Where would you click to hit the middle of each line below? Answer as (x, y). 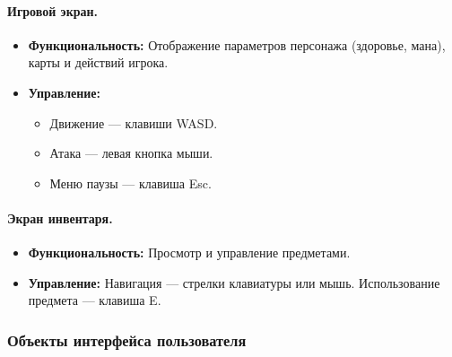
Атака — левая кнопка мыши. (131, 153)
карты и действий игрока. (98, 62)
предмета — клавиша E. (95, 300)
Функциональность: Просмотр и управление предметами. (189, 253)
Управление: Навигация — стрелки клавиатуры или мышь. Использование (234, 282)
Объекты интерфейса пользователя (127, 340)
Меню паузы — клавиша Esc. (130, 183)
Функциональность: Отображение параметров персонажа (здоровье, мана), (237, 44)
